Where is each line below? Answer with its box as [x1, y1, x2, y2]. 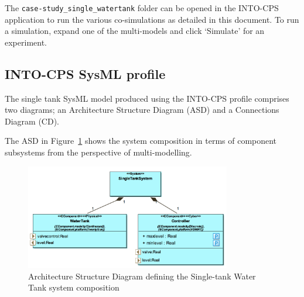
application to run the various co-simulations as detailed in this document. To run [5, 13, 299, 25]
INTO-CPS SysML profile [5, 64, 166, 82]
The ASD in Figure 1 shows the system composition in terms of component [5, 134, 277, 147]
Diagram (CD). [5, 115, 59, 127]
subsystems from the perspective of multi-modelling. [5, 146, 192, 158]
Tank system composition [28, 281, 119, 293]
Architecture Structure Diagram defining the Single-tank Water [28, 270, 256, 282]
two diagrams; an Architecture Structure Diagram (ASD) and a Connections [5, 103, 279, 116]
